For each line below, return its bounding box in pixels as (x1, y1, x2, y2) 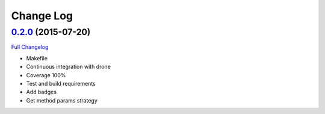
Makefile (26, 54, 48, 62)
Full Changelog (11, 43, 49, 51)
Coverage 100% (26, 71, 66, 78)
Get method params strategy (26, 97, 97, 104)
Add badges (26, 88, 57, 96)
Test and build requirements (26, 80, 96, 87)
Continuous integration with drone (26, 63, 111, 71)
